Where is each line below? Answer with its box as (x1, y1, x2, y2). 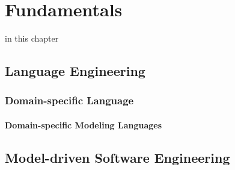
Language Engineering (5, 61, 145, 80)
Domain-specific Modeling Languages (5, 118, 162, 131)
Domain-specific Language (5, 93, 134, 108)
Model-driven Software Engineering (5, 148, 230, 166)
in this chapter (5, 32, 59, 45)
